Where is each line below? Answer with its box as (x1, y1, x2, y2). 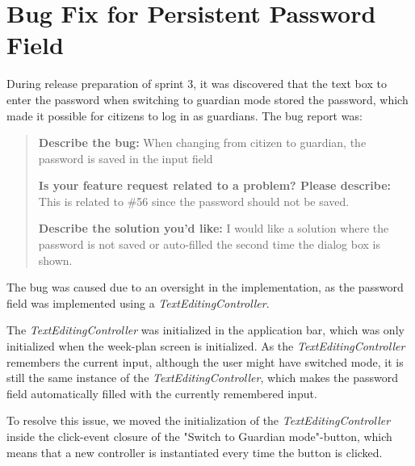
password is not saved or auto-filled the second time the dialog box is (38, 236, 381, 253)
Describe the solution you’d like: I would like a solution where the (38, 220, 389, 237)
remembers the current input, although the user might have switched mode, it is (6, 353, 404, 370)
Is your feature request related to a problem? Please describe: (38, 177, 392, 194)
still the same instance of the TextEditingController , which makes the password (6, 369, 398, 386)
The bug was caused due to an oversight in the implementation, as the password (6, 279, 404, 296)
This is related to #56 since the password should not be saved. (38, 192, 350, 209)
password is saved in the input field (38, 149, 213, 166)
